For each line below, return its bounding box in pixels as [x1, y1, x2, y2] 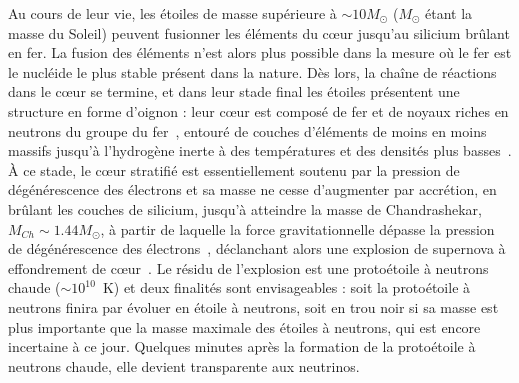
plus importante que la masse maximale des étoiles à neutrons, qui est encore [8, 316, 481, 337]
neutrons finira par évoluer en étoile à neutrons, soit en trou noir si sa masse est [8, 296, 499, 317]
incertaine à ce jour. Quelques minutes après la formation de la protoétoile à [8, 336, 476, 357]
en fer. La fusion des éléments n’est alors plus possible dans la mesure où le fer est [8, 42, 512, 63]
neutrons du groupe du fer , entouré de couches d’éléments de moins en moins [8, 120, 487, 141]
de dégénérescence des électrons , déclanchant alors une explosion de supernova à [8, 238, 506, 259]
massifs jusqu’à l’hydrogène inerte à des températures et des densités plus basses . [8, 140, 512, 161]
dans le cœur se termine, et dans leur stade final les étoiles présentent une [8, 81, 460, 102]
